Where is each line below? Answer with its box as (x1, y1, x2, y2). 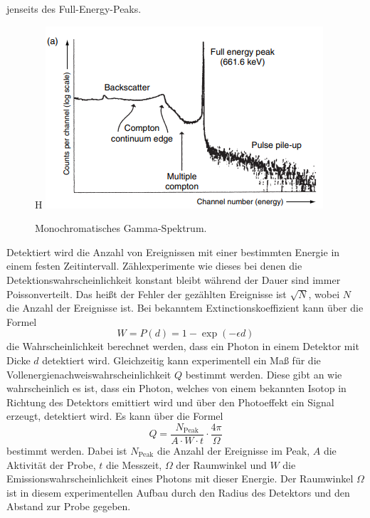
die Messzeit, (105, 457, 162, 472)
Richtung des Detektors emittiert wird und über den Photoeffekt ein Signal (6, 394, 334, 409)
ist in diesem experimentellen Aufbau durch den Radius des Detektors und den (6, 485, 350, 499)
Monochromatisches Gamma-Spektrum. (35, 221, 207, 236)
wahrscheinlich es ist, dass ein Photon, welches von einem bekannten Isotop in (6, 381, 347, 396)
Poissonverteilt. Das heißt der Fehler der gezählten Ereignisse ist (6, 286, 287, 301)
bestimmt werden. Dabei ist (6, 443, 127, 458)
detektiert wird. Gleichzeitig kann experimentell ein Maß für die (42, 352, 321, 367)
